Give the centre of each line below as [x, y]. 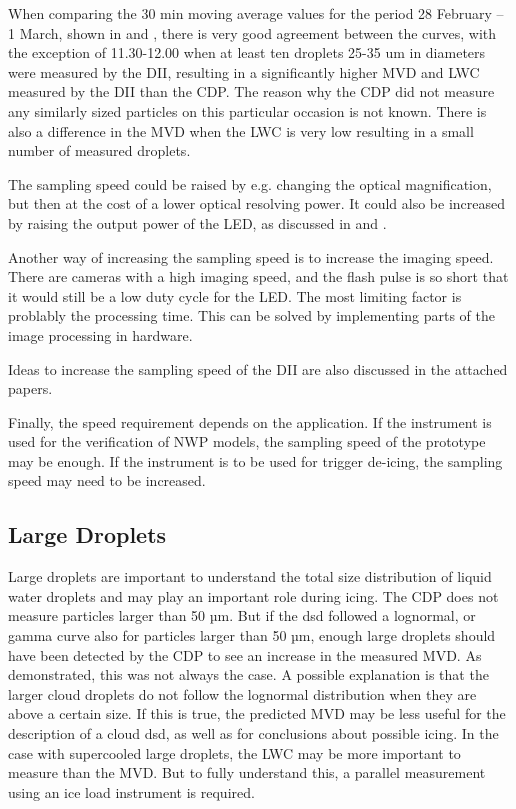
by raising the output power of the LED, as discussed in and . [197, 222]
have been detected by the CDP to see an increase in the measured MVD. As [245, 654]
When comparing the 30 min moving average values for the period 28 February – [256, 13]
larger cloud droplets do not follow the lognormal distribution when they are [242, 693]
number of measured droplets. [99, 150]
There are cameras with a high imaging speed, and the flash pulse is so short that [258, 276]
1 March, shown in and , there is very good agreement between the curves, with [252, 32]
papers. [30, 388]
